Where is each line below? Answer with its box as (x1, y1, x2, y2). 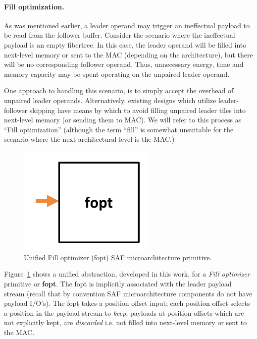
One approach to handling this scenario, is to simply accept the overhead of (4, 85, 234, 96)
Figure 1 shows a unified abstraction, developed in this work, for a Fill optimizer (4, 269, 250, 279)
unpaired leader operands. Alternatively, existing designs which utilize (4, 95, 216, 105)
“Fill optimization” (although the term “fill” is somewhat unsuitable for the (4, 124, 234, 134)
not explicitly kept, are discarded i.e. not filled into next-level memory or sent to (4, 317, 247, 328)
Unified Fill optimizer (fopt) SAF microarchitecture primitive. (24, 252, 212, 262)
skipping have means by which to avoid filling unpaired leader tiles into (29, 105, 246, 115)
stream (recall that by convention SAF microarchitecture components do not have (4, 288, 253, 298)
